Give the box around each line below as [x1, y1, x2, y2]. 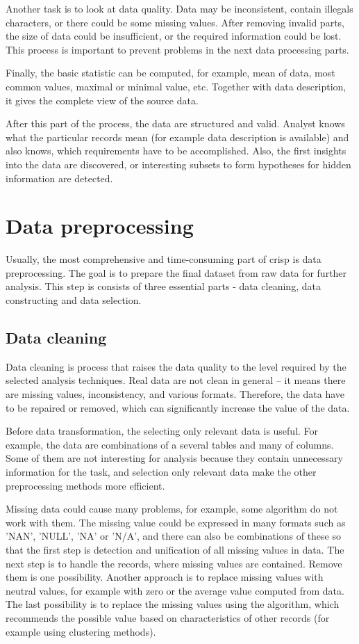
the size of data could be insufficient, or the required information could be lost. [6, 29, 342, 43]
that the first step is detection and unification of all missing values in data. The [6, 542, 344, 556]
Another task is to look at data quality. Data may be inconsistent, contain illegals [6, 1, 353, 15]
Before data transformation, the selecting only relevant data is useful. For [6, 424, 319, 438]
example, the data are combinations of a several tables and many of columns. [6, 437, 334, 451]
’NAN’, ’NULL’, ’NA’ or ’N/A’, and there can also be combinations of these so [6, 529, 341, 543]
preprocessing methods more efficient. [6, 478, 165, 492]
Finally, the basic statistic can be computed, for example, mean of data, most [6, 65, 335, 80]
